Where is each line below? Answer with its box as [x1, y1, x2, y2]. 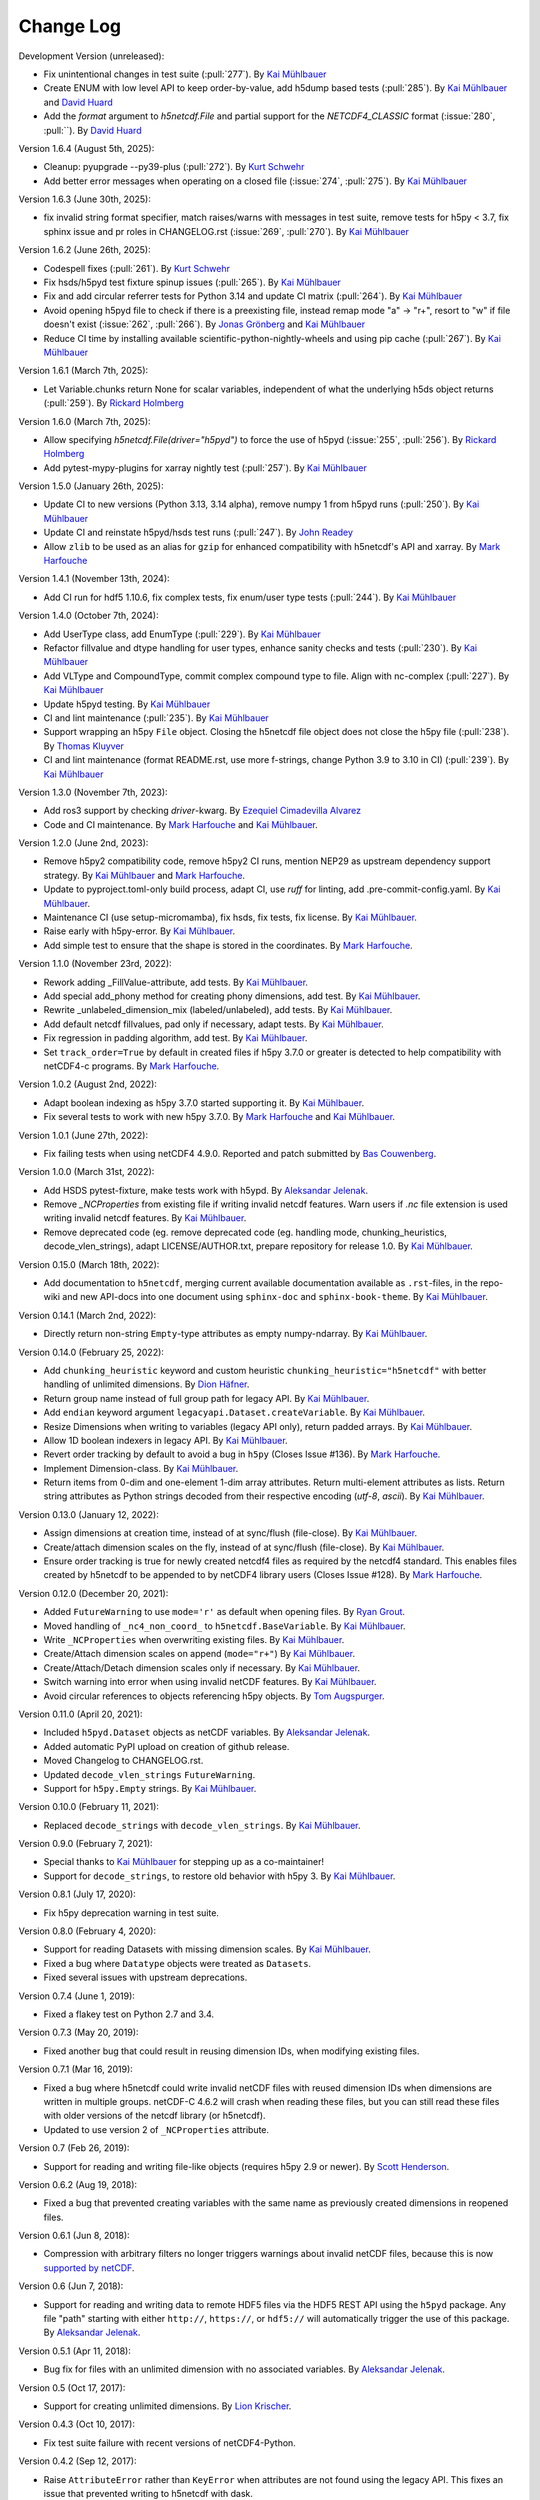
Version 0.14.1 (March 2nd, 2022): [18, 1309, 157, 1321]
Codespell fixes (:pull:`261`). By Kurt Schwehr [43, 262, 230, 274]
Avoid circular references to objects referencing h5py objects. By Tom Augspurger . [43, 1690, 385, 1702]
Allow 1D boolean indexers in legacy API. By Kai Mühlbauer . [43, 1434, 289, 1446]
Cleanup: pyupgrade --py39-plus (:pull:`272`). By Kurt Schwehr [43, 161, 305, 173]
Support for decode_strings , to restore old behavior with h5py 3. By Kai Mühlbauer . [43, 1870, 396, 1882]
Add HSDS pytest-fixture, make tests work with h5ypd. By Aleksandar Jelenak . [43, 1184, 369, 1196]
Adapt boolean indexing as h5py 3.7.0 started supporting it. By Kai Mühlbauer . [43, 1096, 365, 1109]
